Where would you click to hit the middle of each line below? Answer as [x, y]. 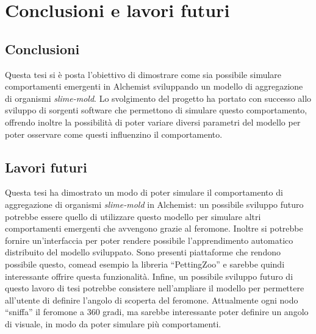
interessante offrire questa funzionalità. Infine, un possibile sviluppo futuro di [149, 276]
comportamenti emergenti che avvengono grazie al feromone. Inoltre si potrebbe [154, 228]
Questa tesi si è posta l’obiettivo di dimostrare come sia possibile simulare [143, 74]
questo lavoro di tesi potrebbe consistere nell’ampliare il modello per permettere [155, 288]
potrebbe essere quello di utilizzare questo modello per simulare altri [133, 216]
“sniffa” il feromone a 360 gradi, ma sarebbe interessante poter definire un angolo [157, 312]
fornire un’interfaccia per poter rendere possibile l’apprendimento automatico [149, 240]
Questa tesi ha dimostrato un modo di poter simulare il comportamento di [144, 192]
